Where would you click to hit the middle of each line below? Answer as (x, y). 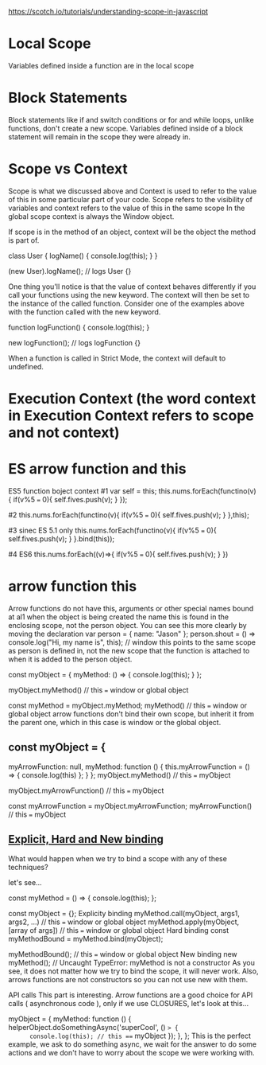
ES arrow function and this (97, 469)
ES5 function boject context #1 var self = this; (83, 491)
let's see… (25, 882)
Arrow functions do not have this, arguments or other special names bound (131, 608)
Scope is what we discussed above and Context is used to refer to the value (133, 191)
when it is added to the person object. (70, 659)
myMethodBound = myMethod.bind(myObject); (86, 938)
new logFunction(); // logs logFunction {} (75, 342)
